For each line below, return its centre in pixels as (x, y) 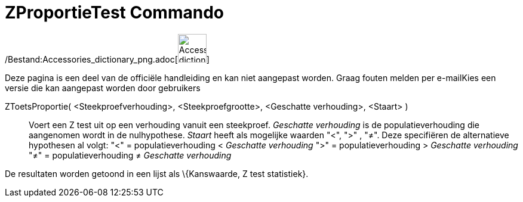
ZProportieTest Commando (114, 13)
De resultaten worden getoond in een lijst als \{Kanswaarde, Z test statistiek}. (157, 173)
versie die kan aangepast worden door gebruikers (103, 88)
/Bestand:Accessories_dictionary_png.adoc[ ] (107, 59)
